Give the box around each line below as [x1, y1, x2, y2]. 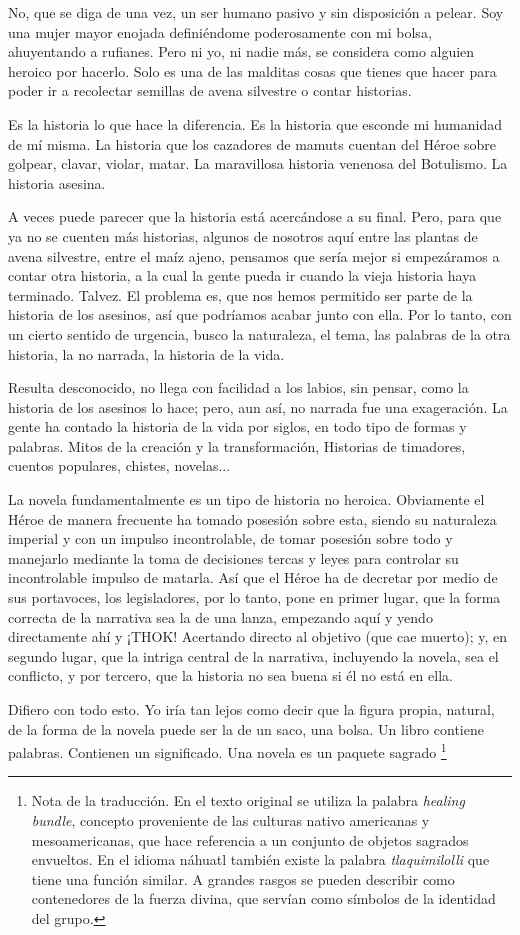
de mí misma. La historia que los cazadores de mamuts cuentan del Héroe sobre [8, 133, 497, 154]
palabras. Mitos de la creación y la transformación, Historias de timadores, [8, 435, 466, 456]
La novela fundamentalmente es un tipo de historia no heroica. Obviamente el [8, 489, 485, 510]
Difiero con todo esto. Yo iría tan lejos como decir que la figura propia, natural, [8, 699, 495, 719]
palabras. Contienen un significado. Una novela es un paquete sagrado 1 [8, 739, 447, 762]
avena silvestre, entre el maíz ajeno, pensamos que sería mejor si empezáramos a [8, 245, 500, 266]
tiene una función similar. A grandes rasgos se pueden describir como [31, 868, 455, 889]
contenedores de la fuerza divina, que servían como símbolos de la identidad [31, 888, 496, 909]
